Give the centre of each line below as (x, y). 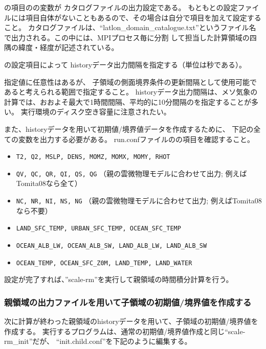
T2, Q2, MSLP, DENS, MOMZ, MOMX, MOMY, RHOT (93, 157)
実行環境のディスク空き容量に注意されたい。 (96, 112)
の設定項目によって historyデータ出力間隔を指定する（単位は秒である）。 (125, 64)
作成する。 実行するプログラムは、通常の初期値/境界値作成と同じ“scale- (125, 331)
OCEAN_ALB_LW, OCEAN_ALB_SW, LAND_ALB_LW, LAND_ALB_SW (112, 246)
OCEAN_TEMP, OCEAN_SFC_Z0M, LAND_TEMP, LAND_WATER (104, 263)
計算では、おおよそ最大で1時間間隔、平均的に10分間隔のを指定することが (128, 101)
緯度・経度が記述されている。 (68, 47)
